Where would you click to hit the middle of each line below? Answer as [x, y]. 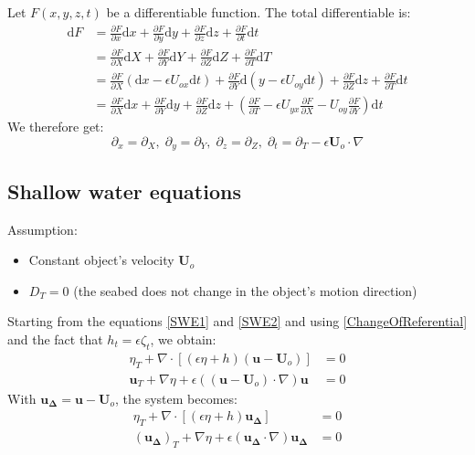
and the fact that [55, 339]
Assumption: [42, 229]
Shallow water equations [124, 190]
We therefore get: [56, 127]
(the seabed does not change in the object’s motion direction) [245, 290]
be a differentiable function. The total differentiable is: [259, 12]
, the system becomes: [176, 398]
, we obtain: [183, 339]
